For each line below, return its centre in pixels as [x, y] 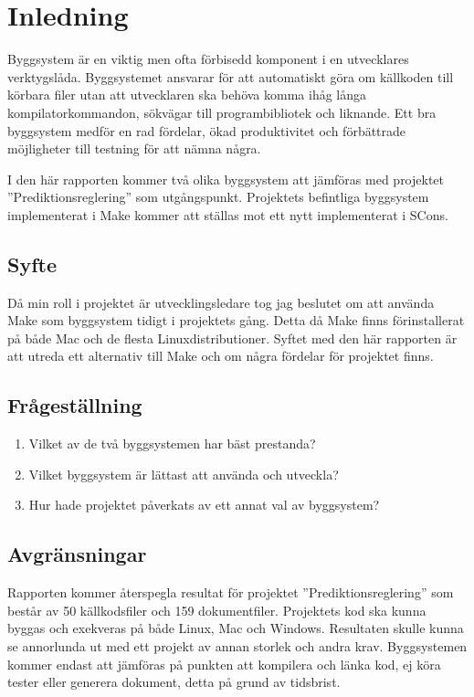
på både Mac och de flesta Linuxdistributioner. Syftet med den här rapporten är [232, 338]
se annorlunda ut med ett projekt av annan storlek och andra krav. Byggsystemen [237, 646]
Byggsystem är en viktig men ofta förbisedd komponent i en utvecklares [208, 59]
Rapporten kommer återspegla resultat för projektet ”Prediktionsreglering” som [231, 592]
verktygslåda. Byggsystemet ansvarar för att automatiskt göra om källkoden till [231, 76]
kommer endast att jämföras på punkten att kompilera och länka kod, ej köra [224, 664]
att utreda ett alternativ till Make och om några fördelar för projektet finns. [221, 356]
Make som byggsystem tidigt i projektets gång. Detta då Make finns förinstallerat [236, 320]
